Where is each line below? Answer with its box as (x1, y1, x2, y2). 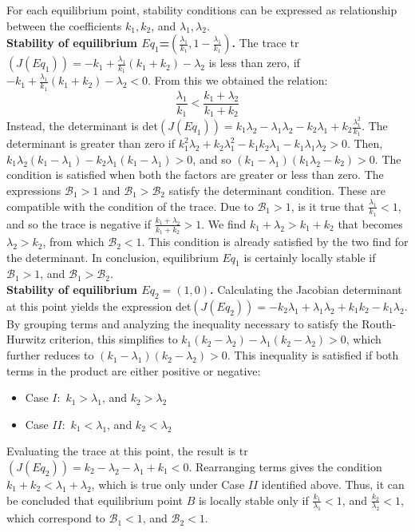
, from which (42, 233, 105, 250)
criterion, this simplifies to (49, 331, 178, 347)
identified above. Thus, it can (261, 476, 405, 493)
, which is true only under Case (91, 476, 245, 493)
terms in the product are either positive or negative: (6, 362, 261, 379)
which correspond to (6, 510, 105, 526)
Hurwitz (6, 331, 46, 347)
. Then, (346, 135, 383, 152)
